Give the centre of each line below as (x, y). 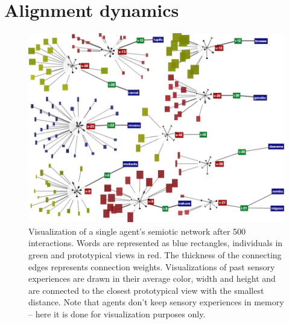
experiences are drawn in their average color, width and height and (152, 278)
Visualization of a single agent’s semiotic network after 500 (137, 231)
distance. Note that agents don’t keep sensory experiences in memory (156, 302)
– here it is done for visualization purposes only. (117, 314)
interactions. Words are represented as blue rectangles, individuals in (156, 243)
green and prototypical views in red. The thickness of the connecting (155, 255)
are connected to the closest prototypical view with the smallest (146, 290)
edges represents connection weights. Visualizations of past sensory (152, 266)
